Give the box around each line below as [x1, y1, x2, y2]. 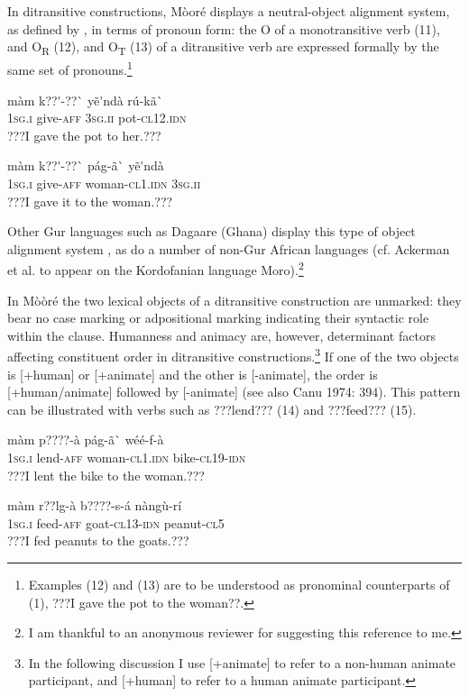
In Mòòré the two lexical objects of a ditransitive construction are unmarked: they [7, 290, 462, 309]
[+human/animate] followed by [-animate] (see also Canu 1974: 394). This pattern [7, 382, 461, 401]
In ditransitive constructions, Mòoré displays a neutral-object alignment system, [7, 2, 450, 20]
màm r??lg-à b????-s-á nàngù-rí [7, 496, 182, 515]
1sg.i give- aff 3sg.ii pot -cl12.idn [7, 108, 187, 127]
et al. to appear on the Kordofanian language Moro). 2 [7, 258, 304, 279]
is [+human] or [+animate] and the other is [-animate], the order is [7, 364, 378, 383]
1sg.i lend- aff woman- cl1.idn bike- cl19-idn [7, 447, 246, 466]
